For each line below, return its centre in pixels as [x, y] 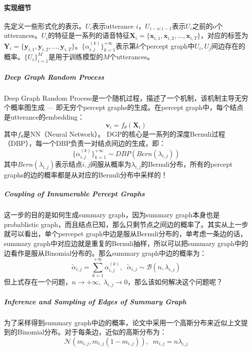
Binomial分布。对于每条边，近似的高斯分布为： [92, 332]
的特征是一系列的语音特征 [89, 35]
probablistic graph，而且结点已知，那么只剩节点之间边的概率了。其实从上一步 [126, 224]
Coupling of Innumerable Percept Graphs [75, 194]
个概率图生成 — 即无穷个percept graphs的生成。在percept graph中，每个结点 [124, 107]
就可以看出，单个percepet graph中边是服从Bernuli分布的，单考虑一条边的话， [126, 234]
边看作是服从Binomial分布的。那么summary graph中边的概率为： [105, 253]
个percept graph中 [167, 45]
